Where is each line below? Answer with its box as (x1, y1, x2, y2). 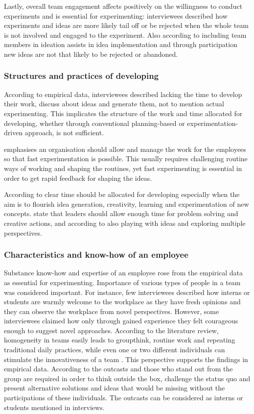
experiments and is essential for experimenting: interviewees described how (4, 10, 228, 21)
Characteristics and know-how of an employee (4, 248, 188, 261)
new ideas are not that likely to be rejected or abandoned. (4, 49, 178, 59)
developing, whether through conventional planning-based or (4, 118, 185, 128)
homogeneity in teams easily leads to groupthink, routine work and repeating (4, 335, 235, 345)
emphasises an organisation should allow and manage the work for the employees (4, 144, 246, 154)
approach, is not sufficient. (24, 127, 104, 138)
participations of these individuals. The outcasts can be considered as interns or (4, 392, 243, 403)
